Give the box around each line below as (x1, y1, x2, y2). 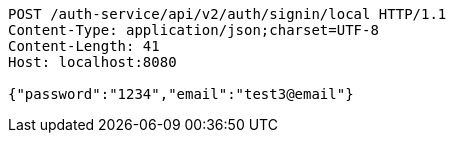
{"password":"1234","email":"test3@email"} (8, 86, 354, 102)
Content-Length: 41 (8, 38, 160, 54)
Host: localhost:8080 (8, 54, 177, 70)
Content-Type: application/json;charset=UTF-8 (8, 22, 379, 38)
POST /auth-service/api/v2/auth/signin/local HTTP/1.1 (8, 6, 447, 22)
